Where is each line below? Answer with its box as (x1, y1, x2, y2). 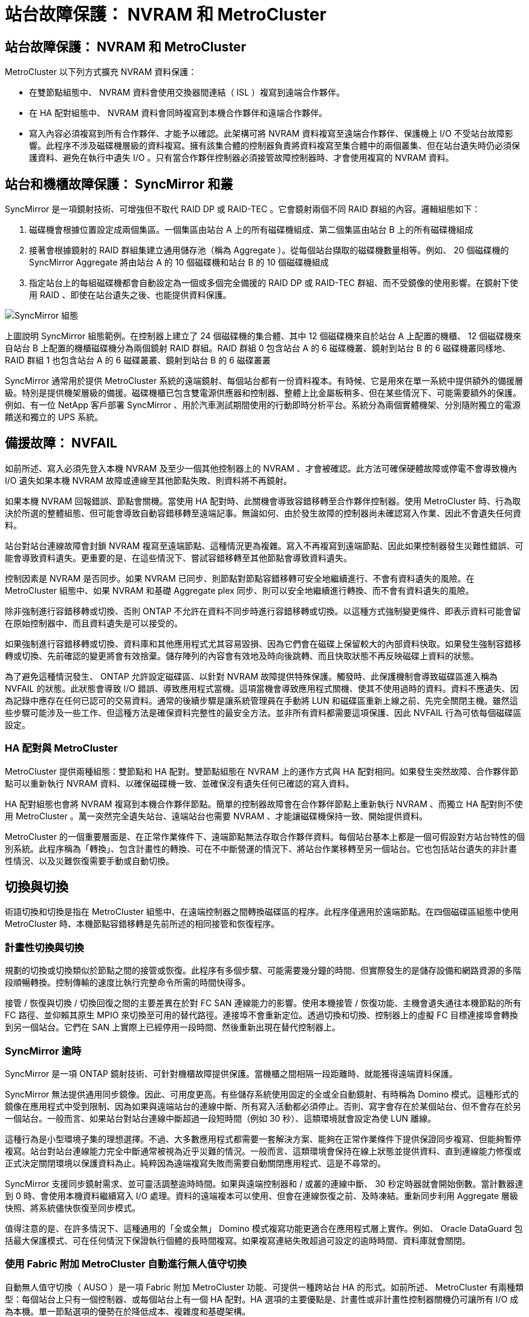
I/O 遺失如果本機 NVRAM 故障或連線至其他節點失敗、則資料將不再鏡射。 (5, 475, 292, 486)
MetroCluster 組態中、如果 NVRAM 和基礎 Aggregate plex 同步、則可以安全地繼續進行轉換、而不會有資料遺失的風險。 (5, 585, 474, 596)
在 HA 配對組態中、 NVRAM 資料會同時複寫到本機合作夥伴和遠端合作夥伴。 (29, 108, 328, 119)
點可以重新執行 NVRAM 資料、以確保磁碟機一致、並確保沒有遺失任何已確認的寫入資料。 (5, 778, 354, 789)
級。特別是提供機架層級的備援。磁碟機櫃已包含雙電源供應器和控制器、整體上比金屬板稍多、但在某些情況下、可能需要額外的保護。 (5, 388, 521, 398)
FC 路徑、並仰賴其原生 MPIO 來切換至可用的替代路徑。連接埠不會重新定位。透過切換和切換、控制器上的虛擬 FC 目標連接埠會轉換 (5, 1010, 518, 1021)
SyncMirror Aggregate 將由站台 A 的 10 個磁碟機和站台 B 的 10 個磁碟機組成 (29, 257, 329, 268)
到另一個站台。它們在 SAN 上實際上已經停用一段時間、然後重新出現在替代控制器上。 (5, 1022, 341, 1033)
